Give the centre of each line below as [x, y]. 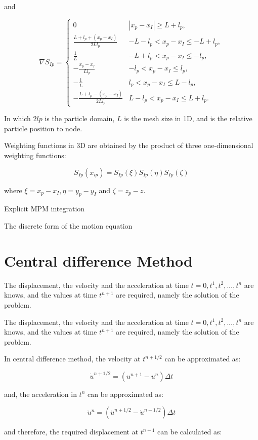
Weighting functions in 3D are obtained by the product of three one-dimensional [129, 145]
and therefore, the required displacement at [71, 432]
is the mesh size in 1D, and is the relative [188, 118]
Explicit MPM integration [45, 209]
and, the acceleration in [40, 394]
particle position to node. [43, 128]
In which [17, 118]
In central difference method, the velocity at [72, 359]
